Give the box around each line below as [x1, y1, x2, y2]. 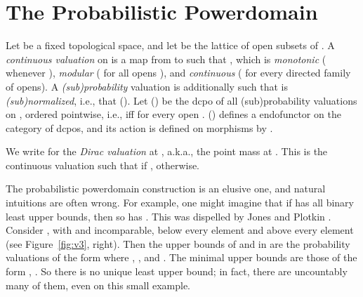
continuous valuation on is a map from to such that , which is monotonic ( [6, 51, 326, 66]
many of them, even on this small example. [6, 277, 191, 292]
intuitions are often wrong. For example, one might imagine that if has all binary [6, 195, 354, 210]
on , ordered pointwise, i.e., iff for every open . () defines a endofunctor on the [6, 107, 341, 121]
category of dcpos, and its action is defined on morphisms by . [6, 120, 273, 135]
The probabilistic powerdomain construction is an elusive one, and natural [6, 181, 326, 196]
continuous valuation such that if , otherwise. [6, 157, 200, 172]
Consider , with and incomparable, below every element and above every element [6, 223, 354, 237]
